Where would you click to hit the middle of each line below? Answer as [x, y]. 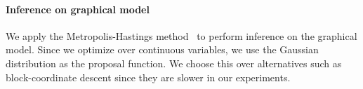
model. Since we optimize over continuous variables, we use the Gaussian [162, 49]
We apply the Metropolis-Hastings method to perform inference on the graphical [181, 35]
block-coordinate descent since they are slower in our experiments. [148, 77]
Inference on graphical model [78, 9]
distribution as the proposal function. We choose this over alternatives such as [174, 63]
